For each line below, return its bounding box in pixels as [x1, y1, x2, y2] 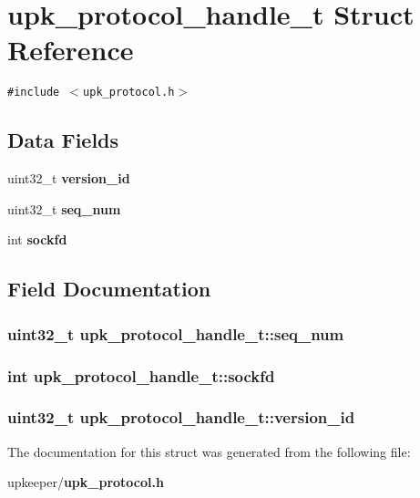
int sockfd [7, 230, 67, 249]
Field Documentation [7, 275, 211, 303]
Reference [7, 31, 134, 68]
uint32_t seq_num [7, 199, 121, 218]
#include [7, 86, 60, 99]
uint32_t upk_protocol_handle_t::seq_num [7, 322, 344, 345]
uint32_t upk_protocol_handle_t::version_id [7, 406, 355, 429]
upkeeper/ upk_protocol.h [7, 472, 164, 492]
